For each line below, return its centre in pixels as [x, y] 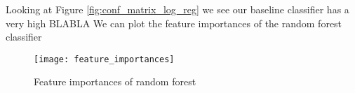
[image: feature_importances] [104, 59]
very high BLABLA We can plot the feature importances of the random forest [174, 23]
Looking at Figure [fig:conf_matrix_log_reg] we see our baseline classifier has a [177, 9]
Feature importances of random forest [115, 81]
